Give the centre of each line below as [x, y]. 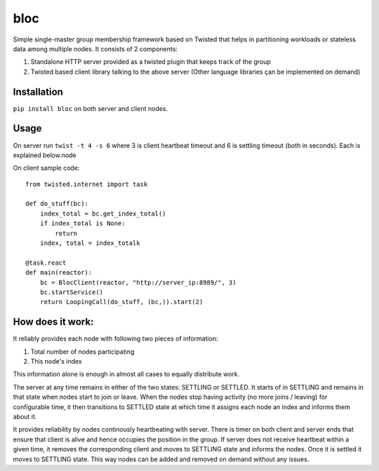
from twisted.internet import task [87, 184]
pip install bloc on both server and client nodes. [91, 108]
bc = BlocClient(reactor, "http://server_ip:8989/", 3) [138, 282]
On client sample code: [46, 168]
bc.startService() [72, 292]
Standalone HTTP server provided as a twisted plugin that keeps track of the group [151, 62]
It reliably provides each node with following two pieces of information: [115, 339]
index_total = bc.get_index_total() [103, 213]
